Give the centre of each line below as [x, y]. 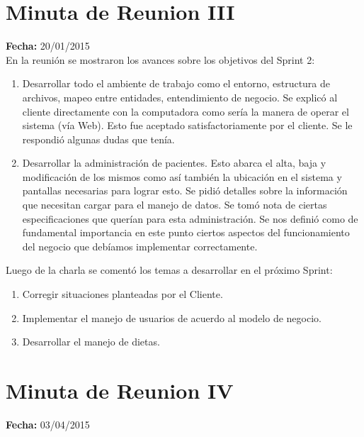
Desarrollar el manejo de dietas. [91, 342]
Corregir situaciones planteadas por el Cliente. [123, 294]
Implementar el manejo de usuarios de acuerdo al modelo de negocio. [172, 317]
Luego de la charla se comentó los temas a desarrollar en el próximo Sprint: [169, 270]
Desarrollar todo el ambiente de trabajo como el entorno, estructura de [176, 83]
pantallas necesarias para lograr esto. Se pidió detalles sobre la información [185, 190]
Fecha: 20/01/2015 [48, 46]
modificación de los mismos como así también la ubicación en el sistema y [182, 176]
